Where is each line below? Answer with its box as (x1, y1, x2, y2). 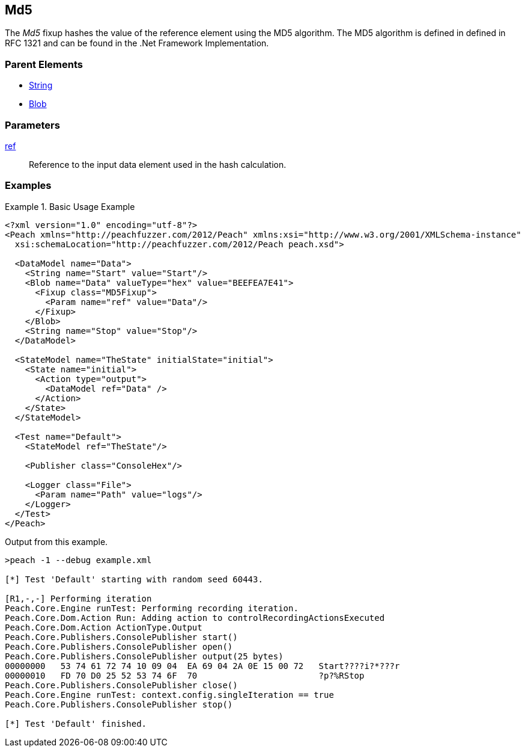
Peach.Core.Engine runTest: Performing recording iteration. (5, 603, 299, 613)
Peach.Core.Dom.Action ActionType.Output (5, 622, 202, 632)
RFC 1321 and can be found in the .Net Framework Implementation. (5, 38, 269, 49)
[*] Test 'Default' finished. (5, 718, 147, 729)
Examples (5, 179, 52, 192)
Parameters (5, 119, 60, 131)
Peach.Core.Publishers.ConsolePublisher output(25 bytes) (5, 651, 284, 661)
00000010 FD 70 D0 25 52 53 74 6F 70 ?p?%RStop (5, 670, 365, 680)
